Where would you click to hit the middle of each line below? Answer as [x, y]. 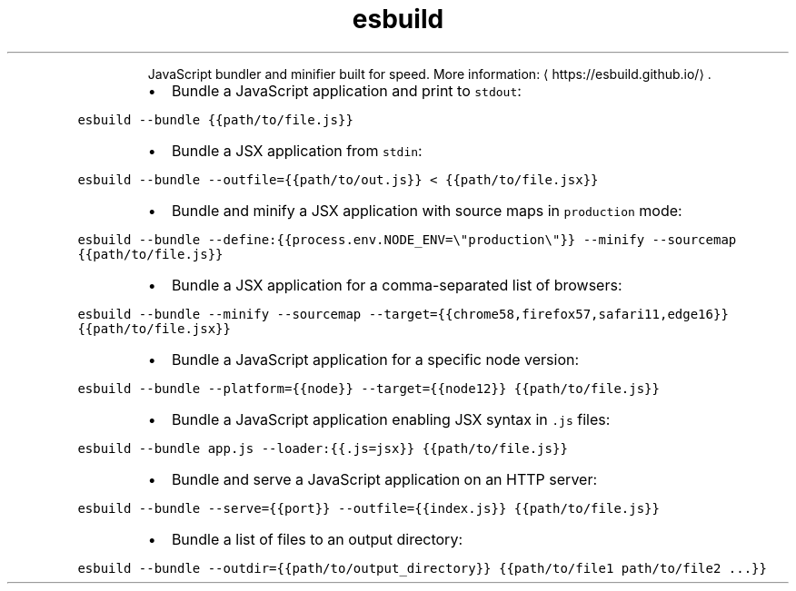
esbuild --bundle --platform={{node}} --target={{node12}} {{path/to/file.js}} [368, 388]
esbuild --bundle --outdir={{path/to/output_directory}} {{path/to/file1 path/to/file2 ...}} [422, 568]
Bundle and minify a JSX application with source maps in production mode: [427, 210]
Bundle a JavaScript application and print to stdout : [346, 90]
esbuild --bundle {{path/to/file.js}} [215, 119]
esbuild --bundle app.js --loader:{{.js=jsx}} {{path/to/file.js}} [323, 448]
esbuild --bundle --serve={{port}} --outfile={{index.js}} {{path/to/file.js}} [368, 508]
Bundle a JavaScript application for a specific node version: [375, 359]
